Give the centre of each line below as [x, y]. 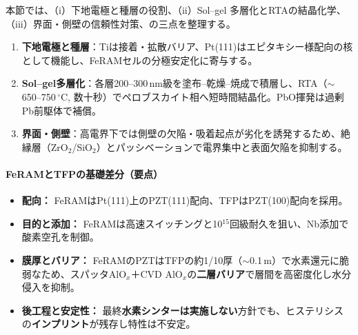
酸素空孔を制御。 [60, 237]
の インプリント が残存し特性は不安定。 [109, 324]
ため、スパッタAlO [84, 273]
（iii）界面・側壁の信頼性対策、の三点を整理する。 [121, 23]
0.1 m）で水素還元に [295, 260]
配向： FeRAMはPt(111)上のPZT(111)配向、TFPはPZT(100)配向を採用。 [185, 200]
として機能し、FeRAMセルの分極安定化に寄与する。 [140, 60]
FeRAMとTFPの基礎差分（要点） [84, 173]
